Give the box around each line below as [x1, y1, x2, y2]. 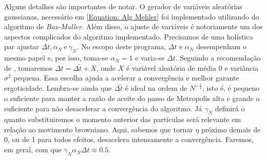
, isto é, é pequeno [202, 83, 260, 93]
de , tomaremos [4, 62, 53, 73]
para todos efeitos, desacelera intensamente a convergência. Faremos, [37, 134, 254, 145]
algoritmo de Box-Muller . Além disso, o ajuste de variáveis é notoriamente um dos [4, 21, 263, 32]
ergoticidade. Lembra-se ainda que [4, 83, 112, 93]
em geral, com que [4, 144, 62, 155]
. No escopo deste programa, [77, 41, 166, 52]
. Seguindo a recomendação [175, 52, 261, 63]
